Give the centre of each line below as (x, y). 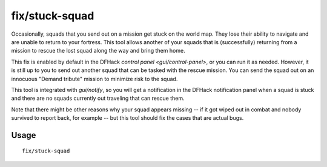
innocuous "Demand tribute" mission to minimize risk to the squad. (94, 79)
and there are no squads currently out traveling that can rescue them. (98, 98)
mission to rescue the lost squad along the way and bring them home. (98, 51)
